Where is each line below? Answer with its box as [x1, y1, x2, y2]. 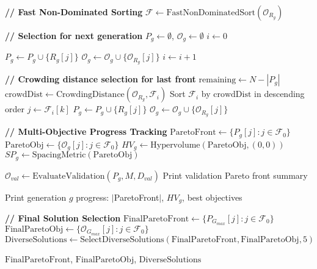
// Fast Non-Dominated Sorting [5, 5, 143, 18]
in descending [254, 87, 305, 100]
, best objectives [182, 190, 242, 203]
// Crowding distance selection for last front [5, 73, 196, 85]
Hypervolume [150, 140, 200, 149]
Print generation [5, 190, 67, 203]
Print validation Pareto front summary [162, 168, 308, 181]
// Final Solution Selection [5, 211, 121, 224]
